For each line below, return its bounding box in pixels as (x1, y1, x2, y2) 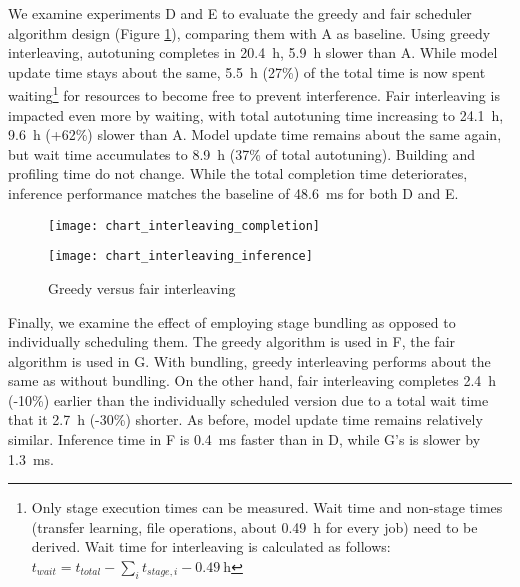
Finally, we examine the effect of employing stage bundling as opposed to (8, 311, 456, 332)
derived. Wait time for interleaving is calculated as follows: (31, 536, 391, 557)
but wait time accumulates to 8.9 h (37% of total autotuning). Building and (8, 143, 475, 164)
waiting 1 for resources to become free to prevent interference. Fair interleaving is (8, 82, 500, 106)
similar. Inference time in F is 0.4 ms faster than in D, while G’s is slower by (8, 429, 481, 450)
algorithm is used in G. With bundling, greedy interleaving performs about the (8, 350, 491, 371)
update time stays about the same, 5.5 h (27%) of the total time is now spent (8, 61, 486, 82)
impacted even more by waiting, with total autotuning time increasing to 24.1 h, (8, 104, 504, 125)
